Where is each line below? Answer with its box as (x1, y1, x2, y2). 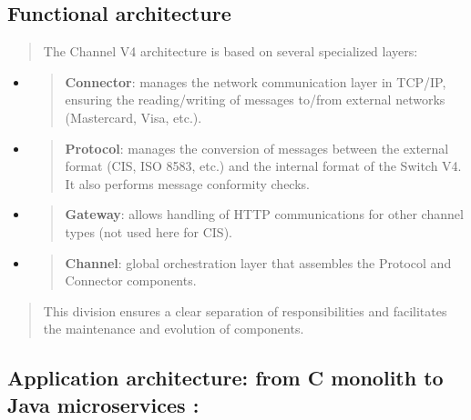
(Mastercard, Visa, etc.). (65, 107, 202, 126)
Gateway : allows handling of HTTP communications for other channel (65, 205, 464, 224)
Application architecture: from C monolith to (7, 364, 444, 392)
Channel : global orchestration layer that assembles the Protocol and (65, 253, 452, 272)
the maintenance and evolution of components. (43, 319, 304, 338)
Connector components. (65, 271, 197, 290)
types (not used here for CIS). (65, 222, 232, 241)
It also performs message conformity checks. (65, 174, 310, 193)
